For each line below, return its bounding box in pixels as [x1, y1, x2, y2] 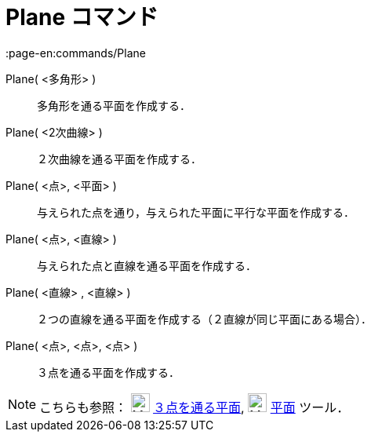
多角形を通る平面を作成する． [37, 98, 191, 112]
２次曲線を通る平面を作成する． [37, 151, 202, 166]
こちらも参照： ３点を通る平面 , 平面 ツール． [39, 399, 350, 415]
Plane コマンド [5, 4, 158, 31]
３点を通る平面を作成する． [37, 365, 180, 379]
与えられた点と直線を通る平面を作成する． [37, 258, 256, 272]
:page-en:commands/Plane [5, 46, 146, 60]
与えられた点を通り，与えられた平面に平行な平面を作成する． [37, 205, 355, 219]
